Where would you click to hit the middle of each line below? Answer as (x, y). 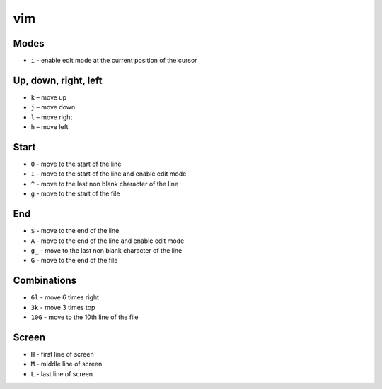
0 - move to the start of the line (76, 164)
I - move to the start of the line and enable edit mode (109, 174)
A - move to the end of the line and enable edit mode (108, 241)
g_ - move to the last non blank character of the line (106, 250)
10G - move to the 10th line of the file (85, 317)
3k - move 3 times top (63, 307)
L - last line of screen (62, 373)
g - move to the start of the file (75, 193)
